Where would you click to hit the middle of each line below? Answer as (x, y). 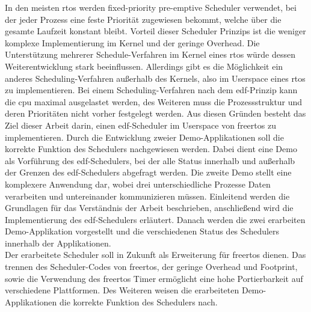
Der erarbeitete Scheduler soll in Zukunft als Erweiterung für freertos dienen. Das (155, 255)
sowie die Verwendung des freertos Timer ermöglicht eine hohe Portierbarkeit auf (154, 278)
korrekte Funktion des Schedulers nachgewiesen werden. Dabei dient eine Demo (151, 149)
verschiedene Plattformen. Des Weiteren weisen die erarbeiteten (122, 290)
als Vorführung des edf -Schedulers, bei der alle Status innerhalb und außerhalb (150, 160)
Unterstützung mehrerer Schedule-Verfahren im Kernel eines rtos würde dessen (150, 54)
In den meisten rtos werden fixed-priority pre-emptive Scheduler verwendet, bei (151, 7)
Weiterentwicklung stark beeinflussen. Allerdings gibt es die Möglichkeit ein (144, 66)
